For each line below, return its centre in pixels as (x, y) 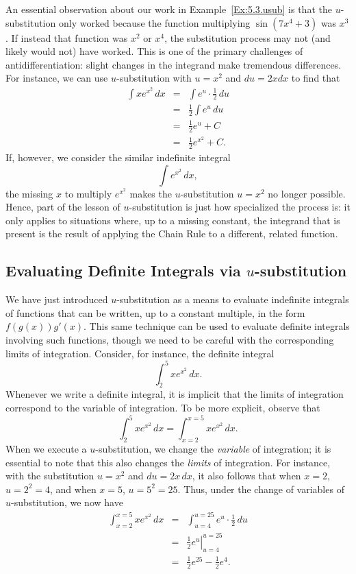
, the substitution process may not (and (247, 37)
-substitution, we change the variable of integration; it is (213, 448)
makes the (151, 193)
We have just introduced (57, 299)
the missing (29, 193)
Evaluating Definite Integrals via (123, 271)
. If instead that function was (67, 37)
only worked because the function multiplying (154, 22)
